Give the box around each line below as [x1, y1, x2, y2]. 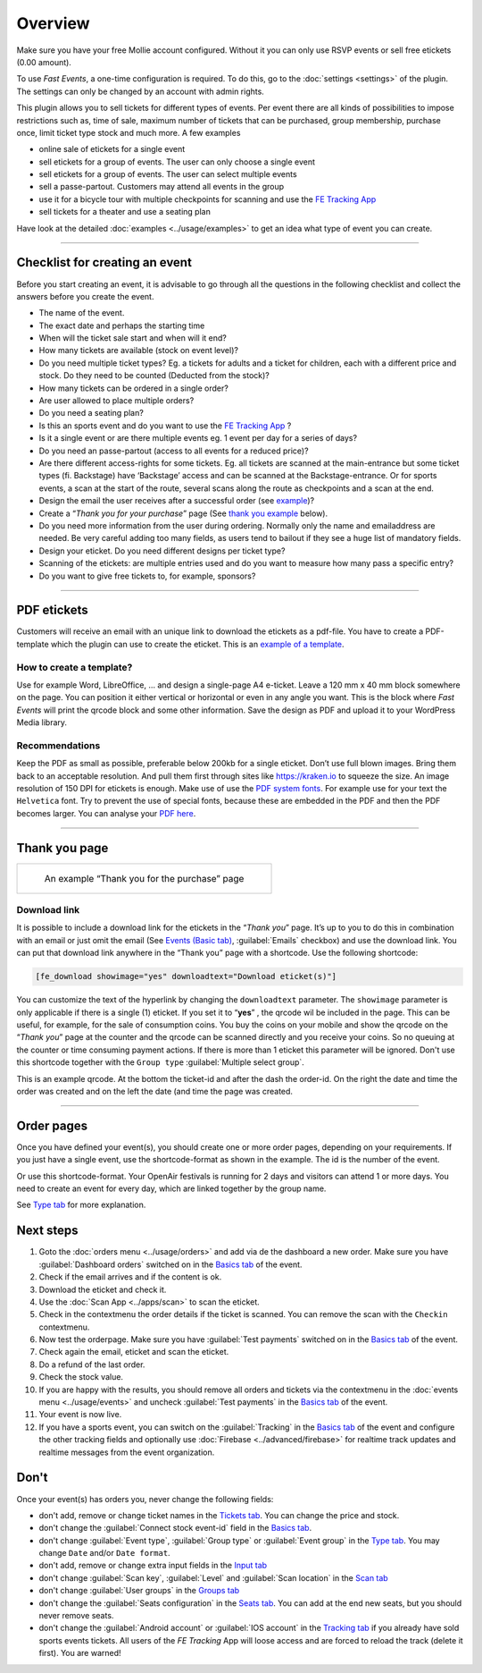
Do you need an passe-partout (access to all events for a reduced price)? [38, 445, 309, 456]
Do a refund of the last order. [38, 1359, 145, 1370]
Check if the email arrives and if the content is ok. [38, 1272, 222, 1282]
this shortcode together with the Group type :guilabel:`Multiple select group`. [16, 1057, 305, 1068]
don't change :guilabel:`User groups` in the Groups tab [38, 1585, 240, 1596]
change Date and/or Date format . [38, 1548, 170, 1559]
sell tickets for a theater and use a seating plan [38, 207, 212, 217]
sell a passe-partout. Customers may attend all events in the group [38, 182, 285, 192]
